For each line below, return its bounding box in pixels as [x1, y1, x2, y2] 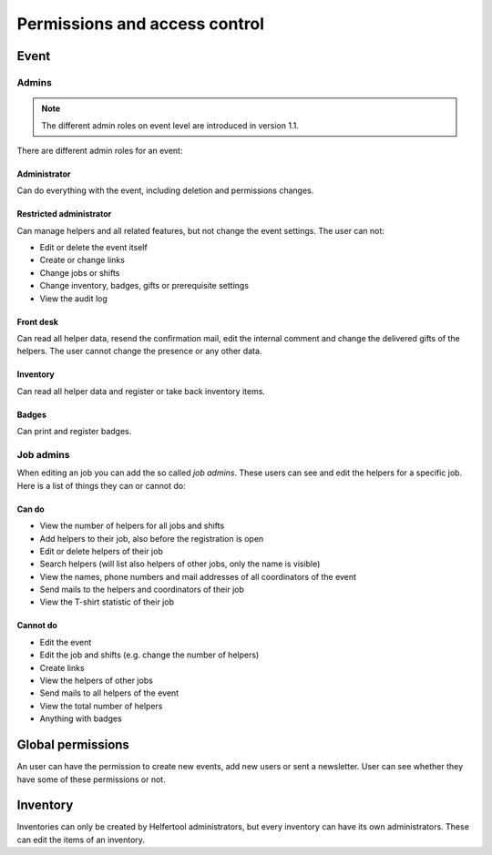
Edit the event [39, 636, 92, 647]
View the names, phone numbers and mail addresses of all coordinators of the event [39, 571, 357, 582]
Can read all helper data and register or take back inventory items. [16, 385, 266, 396]
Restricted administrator [16, 209, 112, 219]
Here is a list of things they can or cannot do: [16, 480, 186, 491]
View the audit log [39, 292, 108, 304]
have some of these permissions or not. [16, 774, 166, 785]
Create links [39, 662, 86, 673]
